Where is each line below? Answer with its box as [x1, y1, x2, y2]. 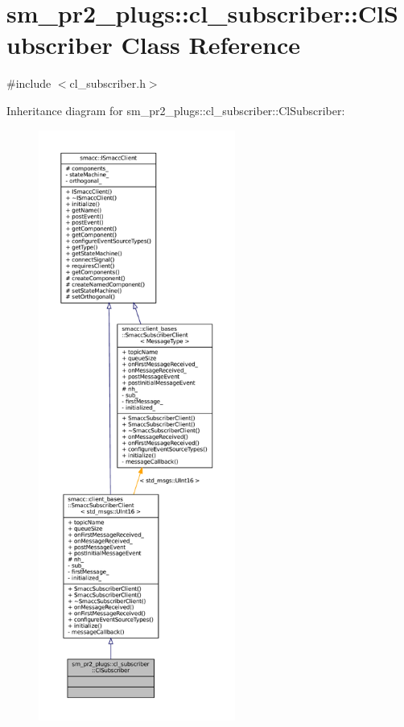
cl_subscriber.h [69, 75, 146, 92]
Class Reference [121, 28, 301, 61]
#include [6, 75, 52, 92]
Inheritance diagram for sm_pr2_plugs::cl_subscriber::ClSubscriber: [6, 101, 345, 118]
